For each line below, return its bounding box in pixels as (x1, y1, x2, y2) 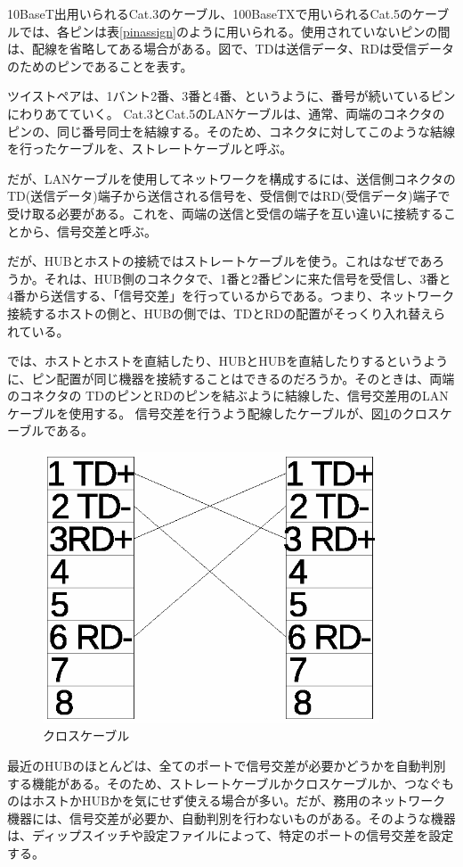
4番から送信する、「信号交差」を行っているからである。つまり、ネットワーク (7, 286, 455, 305)
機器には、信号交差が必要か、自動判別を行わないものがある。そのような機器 (7, 808, 456, 827)
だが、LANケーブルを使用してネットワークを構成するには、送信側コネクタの (7, 169, 456, 187)
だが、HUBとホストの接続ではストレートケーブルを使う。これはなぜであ (7, 252, 433, 270)
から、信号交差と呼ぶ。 (19, 221, 157, 240)
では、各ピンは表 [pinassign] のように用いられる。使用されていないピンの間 (19, 21, 451, 40)
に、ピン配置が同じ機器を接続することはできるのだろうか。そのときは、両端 (7, 368, 455, 387)
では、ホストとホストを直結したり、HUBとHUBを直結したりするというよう (7, 351, 449, 370)
